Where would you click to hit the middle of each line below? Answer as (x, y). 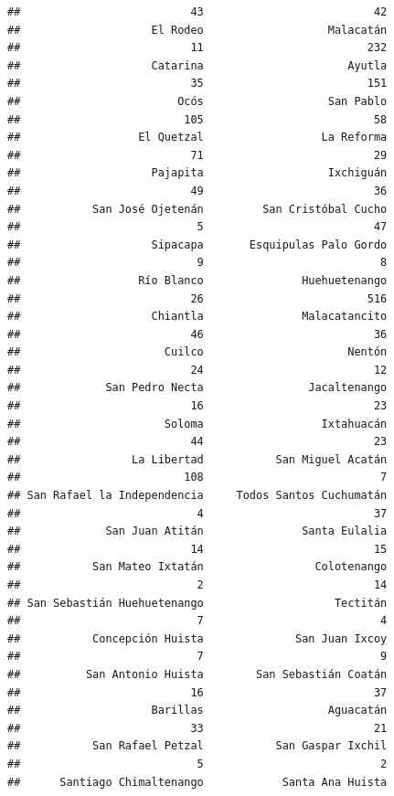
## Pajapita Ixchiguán (197, 173)
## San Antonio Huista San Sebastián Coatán (197, 674)
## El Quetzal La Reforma (197, 138)
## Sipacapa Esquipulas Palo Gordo (197, 244)
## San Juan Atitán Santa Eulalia (197, 531)
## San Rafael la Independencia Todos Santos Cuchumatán (197, 496)
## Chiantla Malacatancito (197, 317)
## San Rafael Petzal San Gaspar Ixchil (197, 746)
